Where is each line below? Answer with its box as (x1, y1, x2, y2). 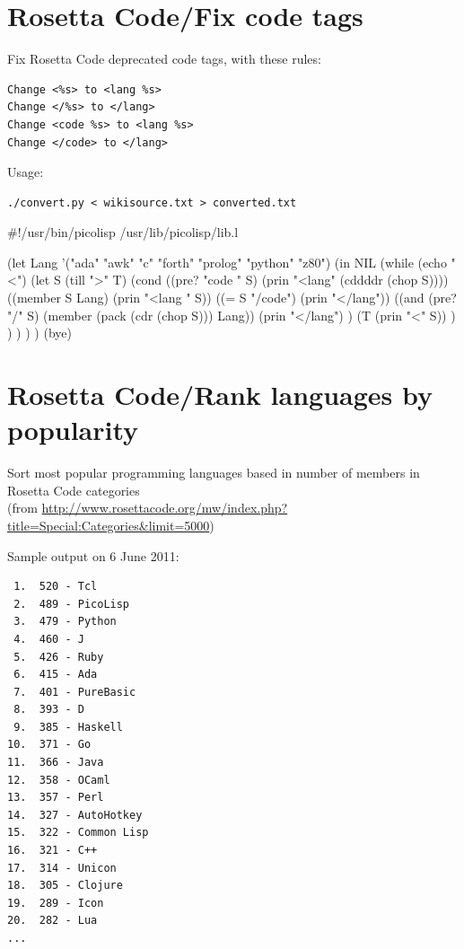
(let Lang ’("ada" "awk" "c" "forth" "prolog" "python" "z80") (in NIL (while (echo (7, 252, 447, 271)
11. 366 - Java (7, 756, 104, 769)
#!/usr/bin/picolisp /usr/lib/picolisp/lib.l (7, 223, 239, 242)
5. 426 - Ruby (13, 650, 104, 663)
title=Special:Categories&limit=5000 (7, 515, 210, 534)
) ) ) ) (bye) (7, 323, 72, 342)
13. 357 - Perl (7, 791, 104, 804)
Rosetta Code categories (7, 480, 140, 499)
